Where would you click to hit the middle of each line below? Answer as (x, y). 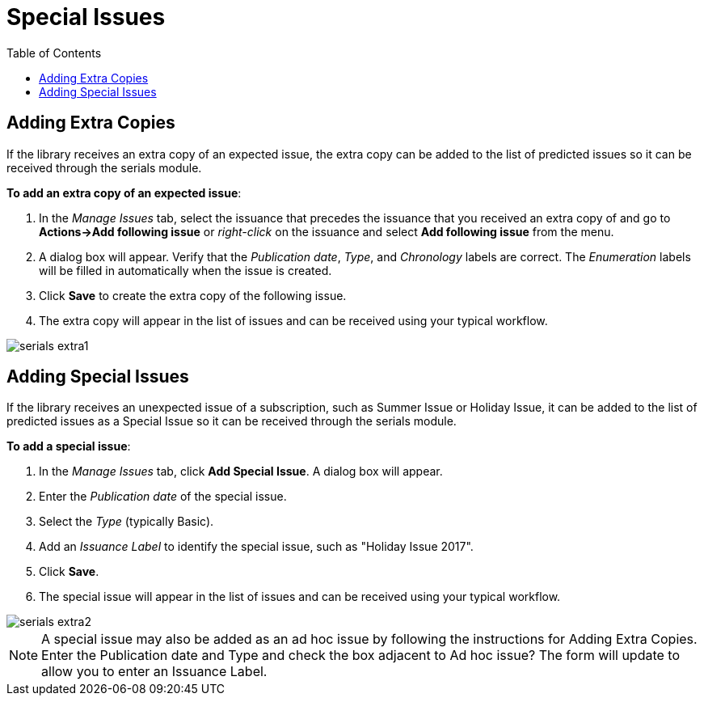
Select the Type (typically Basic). (126, 522)
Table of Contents (54, 53)
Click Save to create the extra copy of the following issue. (193, 295)
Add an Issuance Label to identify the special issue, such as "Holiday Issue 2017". (256, 547)
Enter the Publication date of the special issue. (163, 497)
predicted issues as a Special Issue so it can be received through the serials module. (232, 421)
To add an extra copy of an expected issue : (124, 192)
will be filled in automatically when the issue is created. (185, 270)
